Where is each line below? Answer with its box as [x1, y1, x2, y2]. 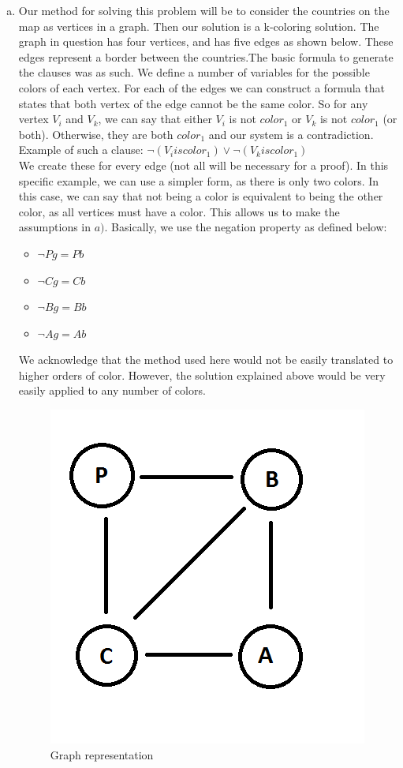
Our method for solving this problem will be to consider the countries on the [18, 2, 390, 18]
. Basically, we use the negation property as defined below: [104, 219, 387, 235]
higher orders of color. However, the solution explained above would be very [18, 366, 386, 383]
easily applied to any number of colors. [18, 382, 206, 399]
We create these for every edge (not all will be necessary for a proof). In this [18, 156, 389, 173]
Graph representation [50, 746, 154, 762]
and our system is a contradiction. [208, 126, 374, 142]
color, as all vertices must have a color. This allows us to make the [18, 203, 340, 219]
